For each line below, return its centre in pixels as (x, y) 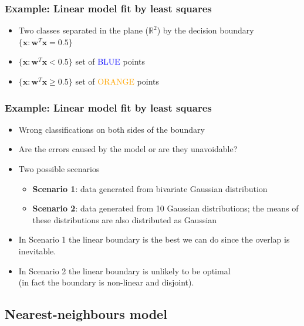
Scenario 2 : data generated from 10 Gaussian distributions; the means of (165, 208)
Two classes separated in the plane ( (83, 30)
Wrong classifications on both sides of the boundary (112, 129)
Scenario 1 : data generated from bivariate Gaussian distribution (150, 188)
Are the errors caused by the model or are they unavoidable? (128, 149)
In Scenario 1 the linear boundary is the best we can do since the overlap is (154, 239)
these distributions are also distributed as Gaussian (125, 219)
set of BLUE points (110, 61)
